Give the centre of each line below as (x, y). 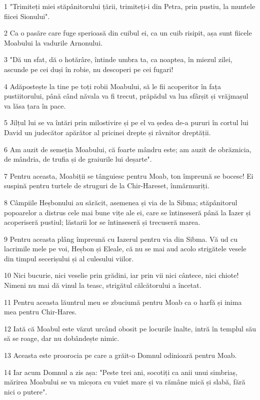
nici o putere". (26, 391)
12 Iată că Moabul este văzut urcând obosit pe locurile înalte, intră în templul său (130, 328)
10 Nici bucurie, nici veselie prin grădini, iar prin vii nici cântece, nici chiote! (121, 275)
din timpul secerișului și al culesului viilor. (69, 258)
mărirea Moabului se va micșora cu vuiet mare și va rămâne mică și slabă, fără (125, 382)
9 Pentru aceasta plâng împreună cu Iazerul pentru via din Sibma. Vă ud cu (121, 239)
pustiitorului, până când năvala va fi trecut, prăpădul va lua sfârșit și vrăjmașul (126, 96)
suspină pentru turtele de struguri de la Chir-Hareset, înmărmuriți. (107, 185)
